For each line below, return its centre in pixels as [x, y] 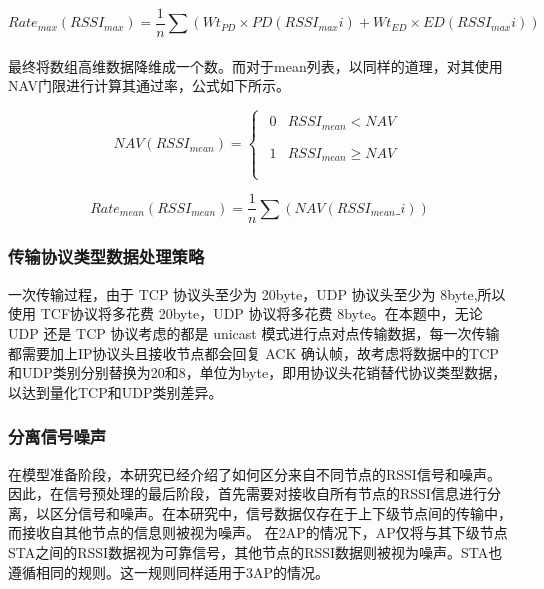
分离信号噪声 [57, 436]
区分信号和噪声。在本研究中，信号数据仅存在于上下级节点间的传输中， [280, 512]
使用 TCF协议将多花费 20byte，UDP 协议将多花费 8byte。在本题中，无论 [245, 313]
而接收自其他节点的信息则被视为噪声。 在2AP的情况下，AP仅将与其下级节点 [258, 532]
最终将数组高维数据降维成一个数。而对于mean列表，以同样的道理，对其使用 [255, 65]
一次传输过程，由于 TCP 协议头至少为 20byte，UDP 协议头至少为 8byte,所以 [257, 293]
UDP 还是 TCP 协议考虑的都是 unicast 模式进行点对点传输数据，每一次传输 [254, 332]
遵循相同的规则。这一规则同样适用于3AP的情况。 [169, 571]
